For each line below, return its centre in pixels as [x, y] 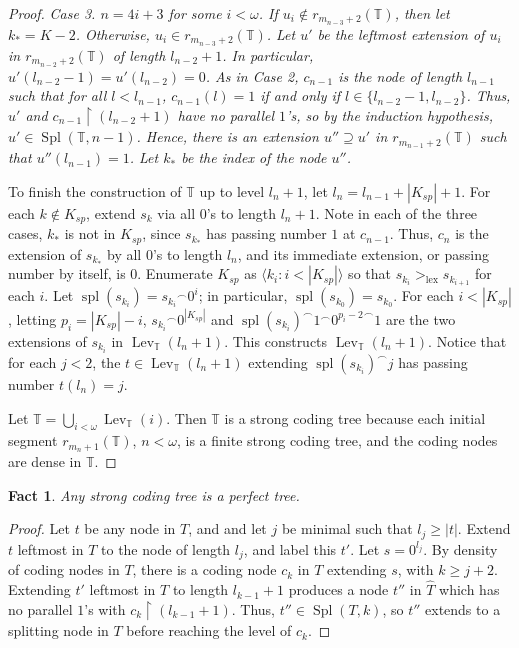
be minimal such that [347, 528]
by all [124, 253]
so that [369, 273]
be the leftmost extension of [401, 33]
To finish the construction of [95, 190]
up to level [232, 190]
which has [469, 589]
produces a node [338, 589]
